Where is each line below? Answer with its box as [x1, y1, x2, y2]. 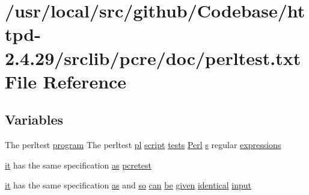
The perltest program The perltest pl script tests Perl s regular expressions [5, 138, 281, 151]
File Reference [5, 69, 127, 93]
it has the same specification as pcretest [5, 158, 151, 171]
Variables [5, 110, 64, 129]
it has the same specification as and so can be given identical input [5, 179, 252, 191]
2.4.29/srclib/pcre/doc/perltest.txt [5, 45, 301, 70]
